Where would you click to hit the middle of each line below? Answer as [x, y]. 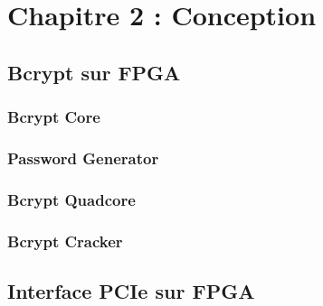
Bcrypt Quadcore [71, 199]
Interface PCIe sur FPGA [131, 290]
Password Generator [83, 158]
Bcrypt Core [54, 117]
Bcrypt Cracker [65, 241]
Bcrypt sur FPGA [94, 72]
